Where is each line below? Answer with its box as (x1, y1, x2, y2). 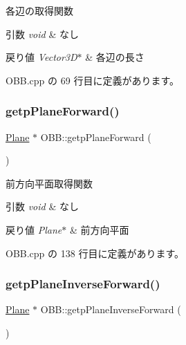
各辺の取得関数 (6, 3, 73, 17)
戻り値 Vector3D (6, 50, 77, 64)
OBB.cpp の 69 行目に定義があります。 (6, 73, 179, 87)
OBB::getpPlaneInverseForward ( (40, 302, 181, 317)
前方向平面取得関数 (6, 176, 93, 190)
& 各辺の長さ (85, 50, 145, 64)
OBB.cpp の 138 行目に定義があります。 (6, 245, 184, 260)
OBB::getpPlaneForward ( (40, 129, 151, 144)
